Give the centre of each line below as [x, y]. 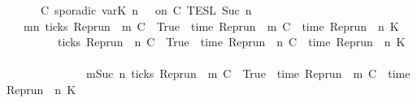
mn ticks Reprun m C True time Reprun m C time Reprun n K [211, 26]
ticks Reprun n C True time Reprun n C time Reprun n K [231, 42]
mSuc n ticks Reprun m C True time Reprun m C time [248, 73]
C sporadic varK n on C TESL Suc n [146, 10]
